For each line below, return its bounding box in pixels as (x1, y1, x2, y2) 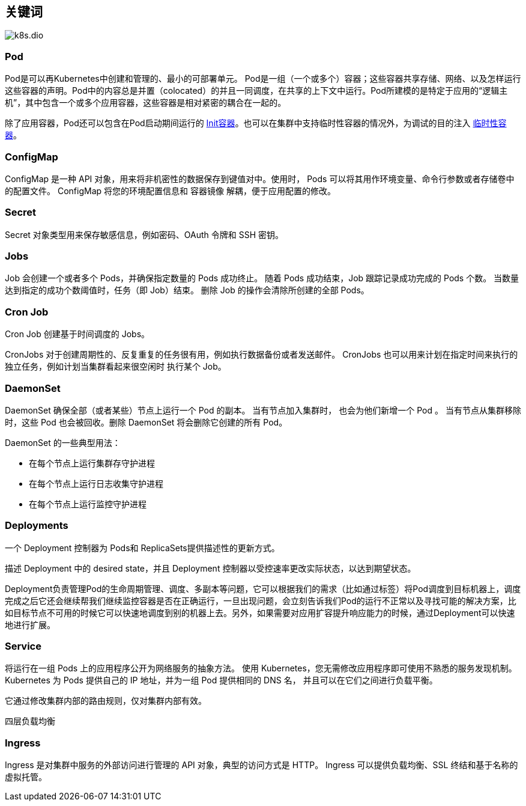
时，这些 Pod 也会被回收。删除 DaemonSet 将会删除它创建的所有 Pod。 (5, 417, 288, 427)
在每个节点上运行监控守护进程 (29, 498, 147, 509)
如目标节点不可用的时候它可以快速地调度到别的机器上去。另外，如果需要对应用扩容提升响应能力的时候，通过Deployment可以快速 (5, 607, 515, 618)
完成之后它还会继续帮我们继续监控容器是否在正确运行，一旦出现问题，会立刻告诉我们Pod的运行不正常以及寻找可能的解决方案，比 (5, 595, 516, 606)
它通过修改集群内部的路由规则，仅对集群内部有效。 (5, 695, 207, 706)
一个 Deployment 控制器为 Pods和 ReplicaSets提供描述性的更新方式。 (5, 542, 280, 553)
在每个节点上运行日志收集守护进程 (29, 478, 163, 489)
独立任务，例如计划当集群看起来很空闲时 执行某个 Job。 (5, 361, 226, 372)
